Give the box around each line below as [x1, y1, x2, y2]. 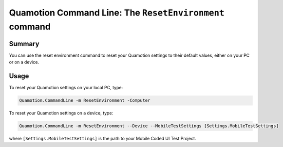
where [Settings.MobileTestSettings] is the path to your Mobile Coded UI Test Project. [9, 136, 196, 142]
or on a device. [9, 59, 39, 65]
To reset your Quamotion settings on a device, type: [9, 110, 113, 116]
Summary [9, 39, 39, 48]
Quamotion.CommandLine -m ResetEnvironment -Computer [19, 98, 151, 103]
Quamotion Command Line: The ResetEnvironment [9, 7, 225, 18]
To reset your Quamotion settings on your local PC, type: [9, 85, 123, 91]
